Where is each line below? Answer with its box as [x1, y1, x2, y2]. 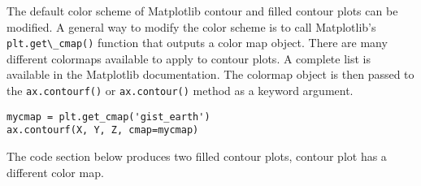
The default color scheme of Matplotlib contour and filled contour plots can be [7, 2, 398, 19]
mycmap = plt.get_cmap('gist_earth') [7, 110, 210, 123]
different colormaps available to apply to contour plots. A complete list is [7, 50, 371, 67]
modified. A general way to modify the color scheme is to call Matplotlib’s [7, 18, 376, 35]
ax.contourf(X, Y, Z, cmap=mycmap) [7, 124, 199, 136]
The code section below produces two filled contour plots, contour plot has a [7, 148, 387, 164]
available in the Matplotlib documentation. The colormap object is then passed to [7, 66, 414, 83]
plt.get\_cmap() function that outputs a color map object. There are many [7, 34, 388, 51]
